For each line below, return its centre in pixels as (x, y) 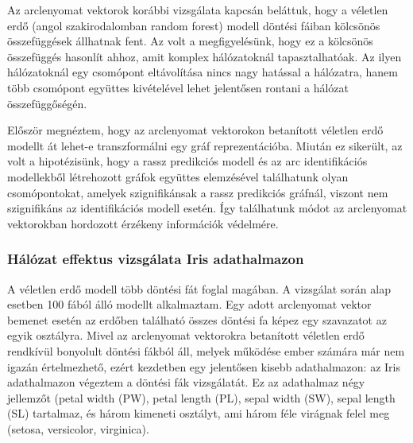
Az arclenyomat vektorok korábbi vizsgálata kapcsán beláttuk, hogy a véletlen (198, 10)
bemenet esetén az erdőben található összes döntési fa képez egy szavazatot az (197, 319)
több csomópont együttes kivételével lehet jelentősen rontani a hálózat (178, 87)
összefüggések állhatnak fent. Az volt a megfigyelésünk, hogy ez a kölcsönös (190, 41)
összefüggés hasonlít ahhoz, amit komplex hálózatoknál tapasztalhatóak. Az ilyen (205, 56)
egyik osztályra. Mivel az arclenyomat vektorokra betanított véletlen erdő (186, 335)
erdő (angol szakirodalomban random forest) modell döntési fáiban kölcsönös (194, 25)
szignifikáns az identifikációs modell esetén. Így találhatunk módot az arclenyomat (207, 208)
